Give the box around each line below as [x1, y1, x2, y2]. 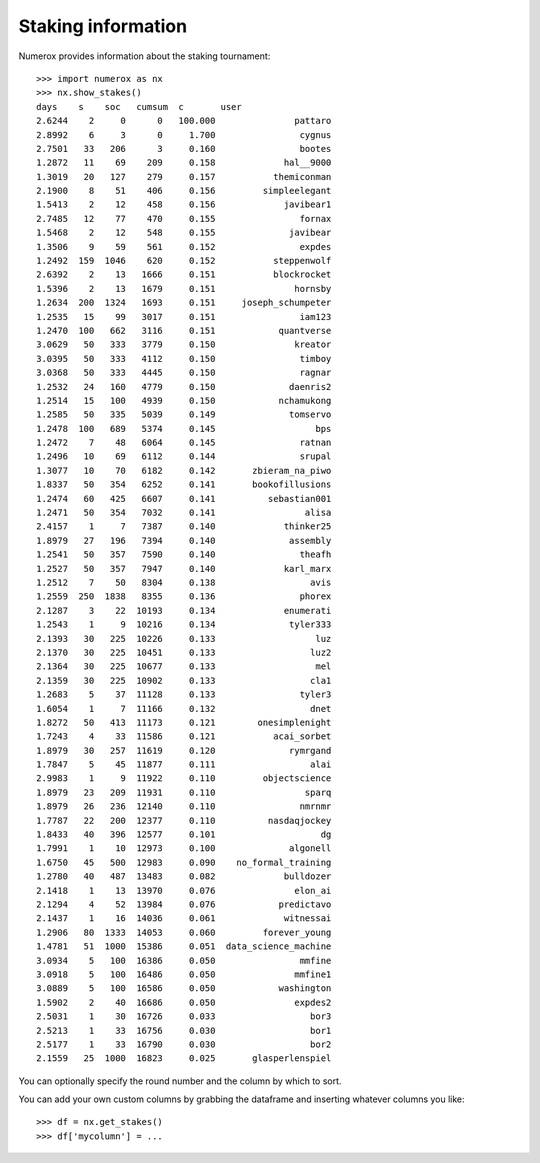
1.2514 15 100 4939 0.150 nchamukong [36, 395, 332, 406]
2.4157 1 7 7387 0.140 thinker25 [36, 521, 332, 532]
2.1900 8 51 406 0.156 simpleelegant [36, 185, 332, 197]
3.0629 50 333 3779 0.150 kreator [36, 339, 332, 350]
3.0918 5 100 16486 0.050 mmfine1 [36, 968, 332, 980]
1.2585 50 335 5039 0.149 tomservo [36, 409, 332, 420]
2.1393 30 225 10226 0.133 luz [36, 633, 332, 644]
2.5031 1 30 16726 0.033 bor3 [36, 1011, 332, 1022]
